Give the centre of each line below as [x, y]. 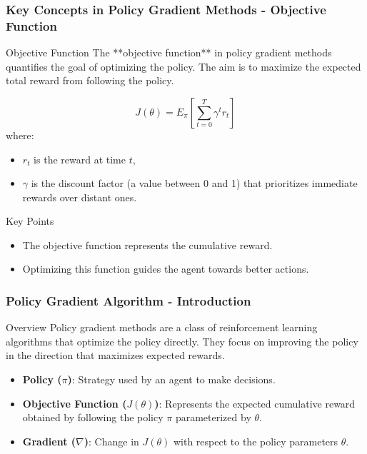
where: [20, 135]
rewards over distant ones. [80, 197]
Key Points [30, 221]
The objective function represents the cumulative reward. [147, 244]
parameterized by [213, 417]
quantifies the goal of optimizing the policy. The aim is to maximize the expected [183, 66]
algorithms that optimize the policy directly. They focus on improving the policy [182, 341]
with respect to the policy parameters [256, 441]
